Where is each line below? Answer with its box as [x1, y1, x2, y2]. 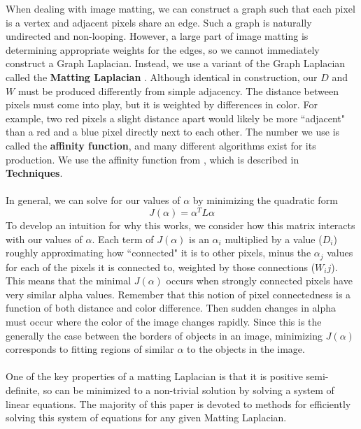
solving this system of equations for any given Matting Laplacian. [6, 410, 287, 425]
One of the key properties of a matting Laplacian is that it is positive [6, 369, 303, 384]
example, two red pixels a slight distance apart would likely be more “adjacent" [6, 110, 346, 125]
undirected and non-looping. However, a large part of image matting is [6, 29, 309, 43]
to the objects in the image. [187, 342, 305, 356]
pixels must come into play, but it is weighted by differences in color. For [6, 97, 318, 112]
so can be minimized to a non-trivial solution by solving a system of [43, 382, 334, 397]
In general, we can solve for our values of [6, 193, 180, 208]
